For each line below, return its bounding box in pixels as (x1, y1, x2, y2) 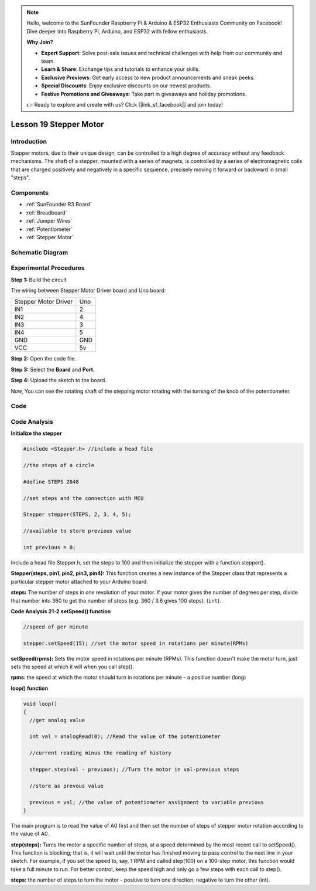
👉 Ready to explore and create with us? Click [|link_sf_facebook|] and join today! (26, 101, 223, 108)
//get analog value (29, 717, 85, 723)
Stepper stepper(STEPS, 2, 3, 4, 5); (23, 511, 132, 518)
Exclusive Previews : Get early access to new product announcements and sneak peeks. (41, 74, 255, 81)
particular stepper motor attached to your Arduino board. (11, 578, 149, 585)
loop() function (11, 685, 49, 692)
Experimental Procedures (11, 264, 85, 272)
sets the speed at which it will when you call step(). (11, 663, 135, 671)
